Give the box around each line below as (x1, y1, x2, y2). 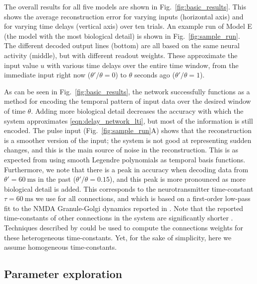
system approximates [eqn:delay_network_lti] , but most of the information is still (4, 115, 253, 126)
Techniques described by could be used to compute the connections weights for (4, 222, 243, 233)
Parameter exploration (4, 266, 123, 282)
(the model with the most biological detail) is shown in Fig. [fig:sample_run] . (4, 30, 240, 41)
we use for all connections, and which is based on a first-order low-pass (35, 193, 251, 204)
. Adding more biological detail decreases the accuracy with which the (31, 105, 244, 116)
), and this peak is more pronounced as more (109, 174, 246, 184)
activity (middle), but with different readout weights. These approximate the (4, 50, 238, 60)
